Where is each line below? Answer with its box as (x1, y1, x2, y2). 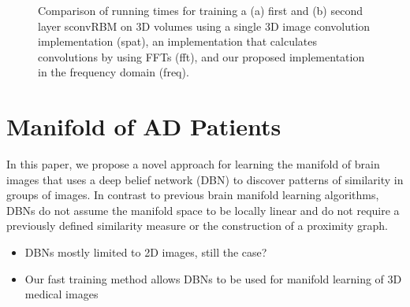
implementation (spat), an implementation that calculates (38, 33, 318, 50)
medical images (24, 286, 99, 302)
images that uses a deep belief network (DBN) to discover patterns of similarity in (6, 171, 404, 187)
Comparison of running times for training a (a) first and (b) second (38, 2, 363, 18)
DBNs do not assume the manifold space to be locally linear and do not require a (6, 202, 400, 218)
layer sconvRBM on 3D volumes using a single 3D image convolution (38, 17, 371, 34)
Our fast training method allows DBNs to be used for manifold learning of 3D (24, 270, 402, 287)
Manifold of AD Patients (6, 110, 281, 142)
